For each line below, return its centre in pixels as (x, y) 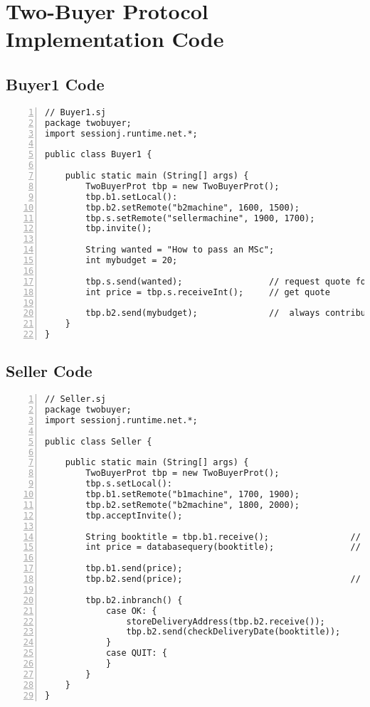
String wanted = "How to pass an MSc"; (180, 250)
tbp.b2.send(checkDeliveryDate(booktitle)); (233, 632)
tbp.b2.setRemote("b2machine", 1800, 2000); (192, 505)
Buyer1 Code (55, 84)
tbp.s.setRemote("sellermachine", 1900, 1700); (200, 218)
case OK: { (131, 611)
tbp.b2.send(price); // (223, 579)
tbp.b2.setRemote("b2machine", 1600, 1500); (192, 207)
